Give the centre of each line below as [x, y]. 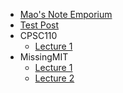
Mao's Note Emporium [66, 14]
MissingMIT [44, 57]
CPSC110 [38, 35]
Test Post [39, 25]
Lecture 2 [54, 78]
